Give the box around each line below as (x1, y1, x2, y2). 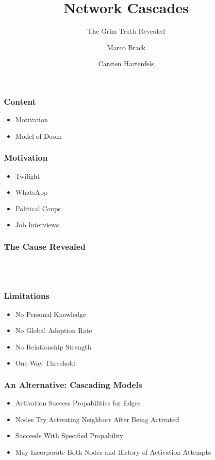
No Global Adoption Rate (15, 325, 92, 335)
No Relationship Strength (15, 341, 92, 351)
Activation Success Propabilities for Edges (15, 398, 141, 408)
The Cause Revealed (4, 240, 86, 252)
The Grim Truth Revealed (87, 26, 165, 36)
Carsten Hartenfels (98, 58, 154, 69)
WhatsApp (15, 187, 48, 197)
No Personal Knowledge (15, 309, 86, 319)
